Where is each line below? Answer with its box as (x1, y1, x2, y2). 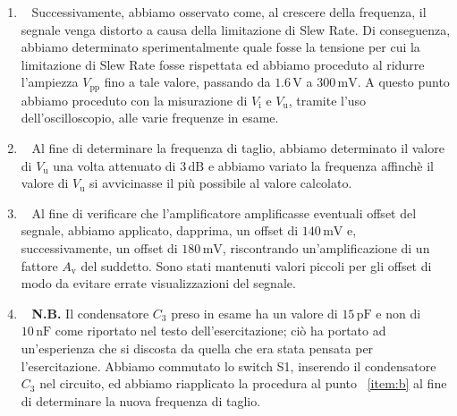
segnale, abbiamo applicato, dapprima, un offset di (21, 221, 299, 240)
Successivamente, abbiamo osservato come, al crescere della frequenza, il (31, 3, 427, 21)
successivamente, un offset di (21, 238, 178, 257)
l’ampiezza (21, 72, 79, 91)
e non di (376, 303, 421, 322)
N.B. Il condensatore (31, 303, 149, 322)
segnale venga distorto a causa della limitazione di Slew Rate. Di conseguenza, (21, 20, 451, 38)
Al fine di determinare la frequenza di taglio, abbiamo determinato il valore (31, 139, 444, 157)
